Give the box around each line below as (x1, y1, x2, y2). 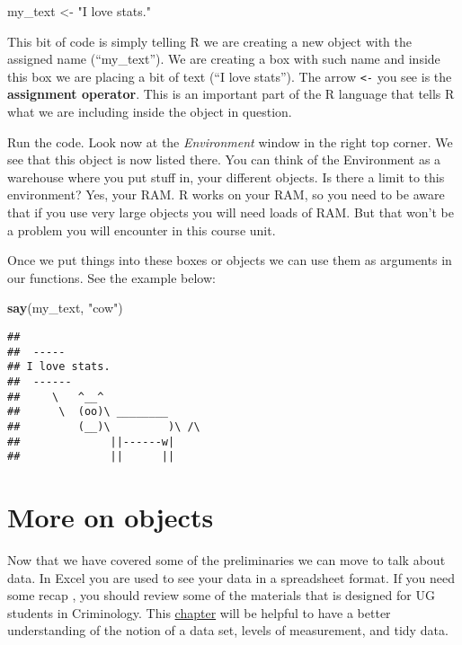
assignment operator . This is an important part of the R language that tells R (7, 84, 455, 103)
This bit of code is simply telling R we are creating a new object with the (7, 31, 413, 50)
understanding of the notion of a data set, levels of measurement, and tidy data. (7, 621, 449, 640)
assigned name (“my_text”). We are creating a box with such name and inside (7, 49, 440, 68)
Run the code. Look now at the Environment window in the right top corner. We (7, 132, 453, 151)
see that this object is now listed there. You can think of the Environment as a (7, 150, 441, 169)
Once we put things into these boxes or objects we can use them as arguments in (7, 251, 452, 269)
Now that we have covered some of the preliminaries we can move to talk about (7, 551, 446, 569)
